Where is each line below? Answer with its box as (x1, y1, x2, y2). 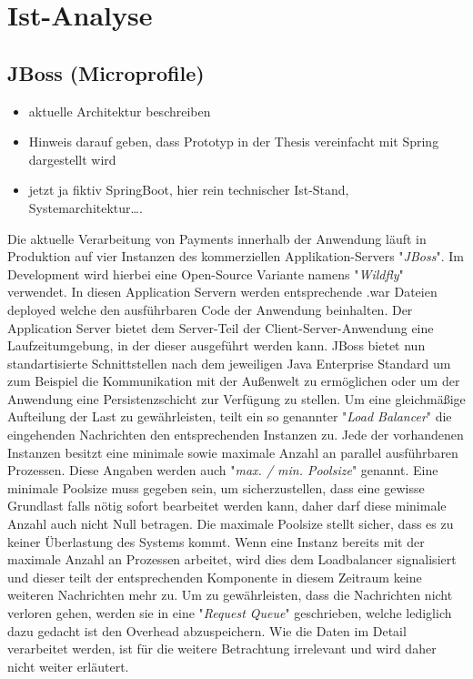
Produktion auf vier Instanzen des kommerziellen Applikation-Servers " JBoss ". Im (7, 247, 464, 266)
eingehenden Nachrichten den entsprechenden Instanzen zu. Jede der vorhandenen (7, 425, 464, 444)
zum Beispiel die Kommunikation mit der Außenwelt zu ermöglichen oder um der (7, 371, 460, 390)
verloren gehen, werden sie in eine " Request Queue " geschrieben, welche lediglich (7, 603, 452, 623)
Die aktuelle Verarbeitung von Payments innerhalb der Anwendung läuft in (7, 228, 427, 248)
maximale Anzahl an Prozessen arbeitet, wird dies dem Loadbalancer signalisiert (7, 550, 457, 569)
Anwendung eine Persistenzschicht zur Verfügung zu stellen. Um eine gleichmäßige (7, 389, 466, 408)
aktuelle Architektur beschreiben (28, 101, 211, 120)
